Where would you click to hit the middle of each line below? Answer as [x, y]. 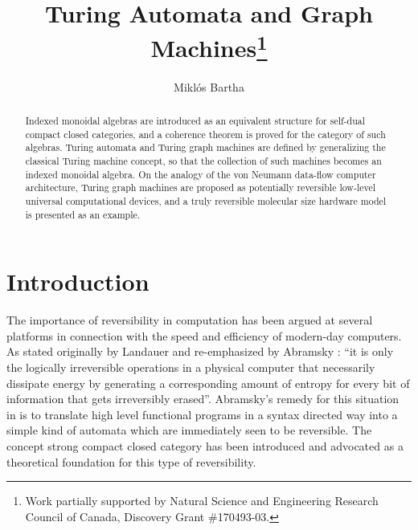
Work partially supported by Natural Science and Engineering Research [202, 501]
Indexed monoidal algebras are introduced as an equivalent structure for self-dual [195, 121]
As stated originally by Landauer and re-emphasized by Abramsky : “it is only [200, 351]
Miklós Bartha [209, 86]
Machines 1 [209, 46]
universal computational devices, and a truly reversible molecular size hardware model [206, 200]
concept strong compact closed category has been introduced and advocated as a [205, 445]
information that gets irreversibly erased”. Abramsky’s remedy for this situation [203, 399]
